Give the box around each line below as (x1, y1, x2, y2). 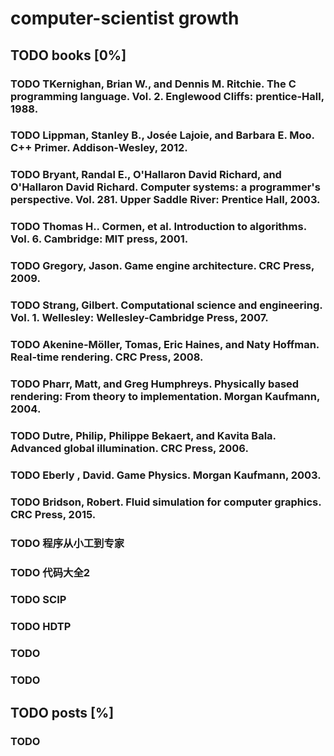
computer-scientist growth (10, 7, 240, 30)
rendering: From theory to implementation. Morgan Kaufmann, (10, 389, 320, 403)
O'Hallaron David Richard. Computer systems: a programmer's (10, 180, 321, 194)
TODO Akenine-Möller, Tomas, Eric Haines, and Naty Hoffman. (10, 338, 320, 352)
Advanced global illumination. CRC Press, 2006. (10, 441, 249, 455)
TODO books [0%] (10, 47, 127, 64)
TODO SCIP (10, 593, 67, 607)
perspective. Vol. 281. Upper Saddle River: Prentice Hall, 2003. (10, 193, 321, 207)
